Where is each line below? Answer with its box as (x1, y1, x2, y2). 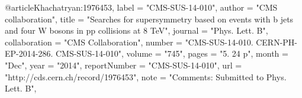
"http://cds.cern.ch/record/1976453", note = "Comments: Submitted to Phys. (5, 70, 287, 83)
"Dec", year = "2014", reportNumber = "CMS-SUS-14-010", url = (5, 58, 242, 71)
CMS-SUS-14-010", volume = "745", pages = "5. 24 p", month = (55, 47, 288, 60)
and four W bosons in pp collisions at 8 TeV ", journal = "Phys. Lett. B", (5, 24, 268, 37)
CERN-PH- (256, 35, 298, 48)
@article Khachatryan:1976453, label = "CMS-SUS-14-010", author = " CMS (5, 1, 278, 13)
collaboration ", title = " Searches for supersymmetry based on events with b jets (5, 12, 294, 25)
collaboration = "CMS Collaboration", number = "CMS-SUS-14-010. (5, 35, 253, 48)
